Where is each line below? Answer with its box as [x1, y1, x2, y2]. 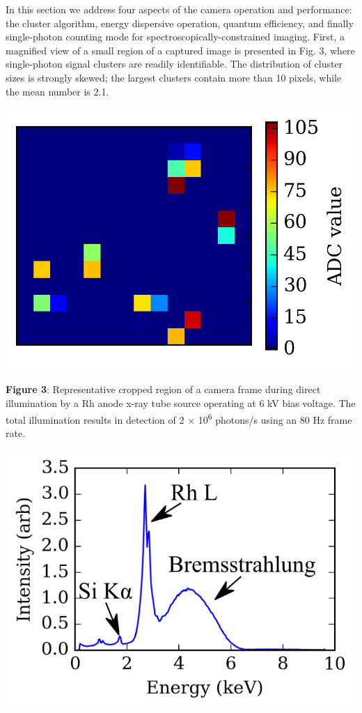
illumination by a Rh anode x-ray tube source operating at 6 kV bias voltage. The [6, 395, 356, 410]
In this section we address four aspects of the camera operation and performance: [6, 2, 352, 16]
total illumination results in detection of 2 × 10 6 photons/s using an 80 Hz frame [6, 410, 352, 427]
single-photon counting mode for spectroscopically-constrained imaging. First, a [6, 29, 345, 44]
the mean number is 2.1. [6, 84, 109, 98]
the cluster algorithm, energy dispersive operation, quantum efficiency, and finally [6, 15, 354, 30]
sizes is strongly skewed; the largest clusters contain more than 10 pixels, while [6, 70, 342, 84]
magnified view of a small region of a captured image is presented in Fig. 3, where [6, 43, 355, 57]
